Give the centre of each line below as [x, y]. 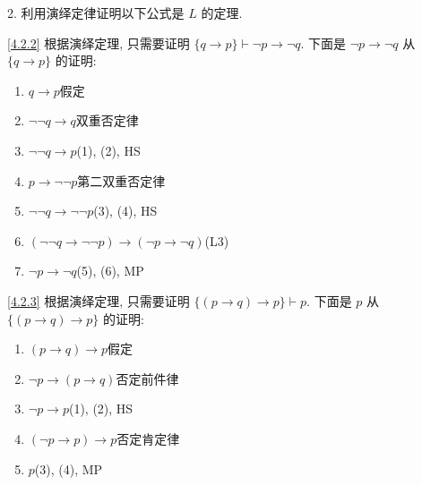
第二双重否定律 [121, 180]
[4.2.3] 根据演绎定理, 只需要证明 [99, 300]
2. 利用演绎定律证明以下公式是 [96, 13]
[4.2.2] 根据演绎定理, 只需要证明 [99, 43]
